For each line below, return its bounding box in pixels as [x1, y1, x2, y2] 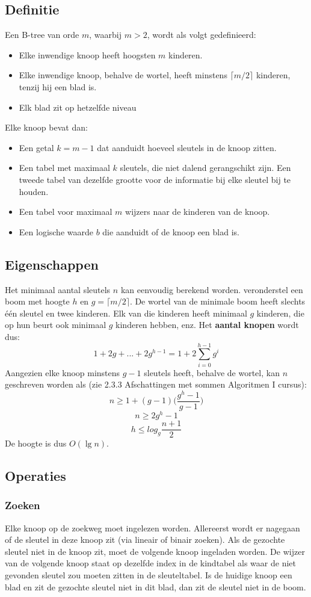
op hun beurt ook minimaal [5, 318, 106, 331]
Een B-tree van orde [5, 28, 79, 41]
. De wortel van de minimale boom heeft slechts [129, 295, 306, 308]
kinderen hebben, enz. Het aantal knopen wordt [115, 318, 299, 331]
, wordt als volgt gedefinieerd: [147, 28, 256, 41]
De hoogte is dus [5, 437, 67, 450]
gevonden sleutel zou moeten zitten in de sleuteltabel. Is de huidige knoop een [5, 569, 292, 581]
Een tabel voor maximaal [19, 205, 112, 218]
